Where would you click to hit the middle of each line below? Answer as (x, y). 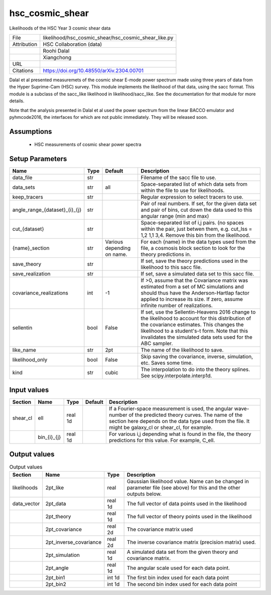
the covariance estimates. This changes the (192, 325)
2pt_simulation (63, 555)
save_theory (27, 264)
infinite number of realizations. (177, 306)
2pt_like (55, 488)
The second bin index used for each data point (182, 584)
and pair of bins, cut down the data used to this (197, 210)
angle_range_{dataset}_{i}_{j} (47, 210)
